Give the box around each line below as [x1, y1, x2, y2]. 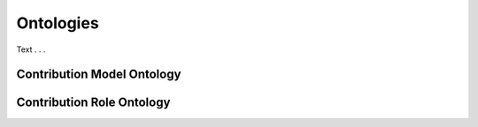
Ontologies [16, 13, 99, 33]
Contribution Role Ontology [16, 95, 171, 110]
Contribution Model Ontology [16, 67, 181, 82]
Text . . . [16, 44, 46, 55]
